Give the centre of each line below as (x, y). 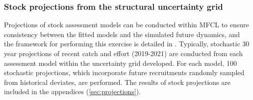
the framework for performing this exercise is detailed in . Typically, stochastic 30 (127, 44)
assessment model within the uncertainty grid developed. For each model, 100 (121, 63)
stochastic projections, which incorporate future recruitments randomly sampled (124, 72)
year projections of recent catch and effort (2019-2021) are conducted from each (124, 53)
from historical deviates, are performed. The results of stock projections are (117, 82)
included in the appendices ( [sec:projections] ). (73, 91)
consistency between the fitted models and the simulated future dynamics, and (122, 34)
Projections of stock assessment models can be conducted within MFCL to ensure (126, 25)
